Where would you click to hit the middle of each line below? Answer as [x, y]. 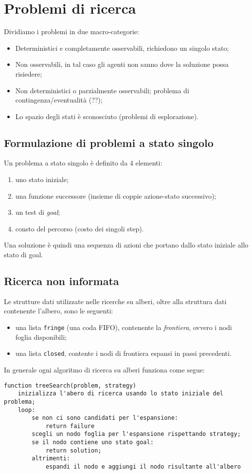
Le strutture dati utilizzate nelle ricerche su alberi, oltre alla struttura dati [115, 301]
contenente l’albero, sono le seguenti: [59, 311]
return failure [70, 426]
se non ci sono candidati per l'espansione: [105, 418]
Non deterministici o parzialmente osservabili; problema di [102, 90]
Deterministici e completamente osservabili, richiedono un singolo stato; [122, 48]
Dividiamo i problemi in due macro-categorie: [72, 31]
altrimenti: [51, 459]
